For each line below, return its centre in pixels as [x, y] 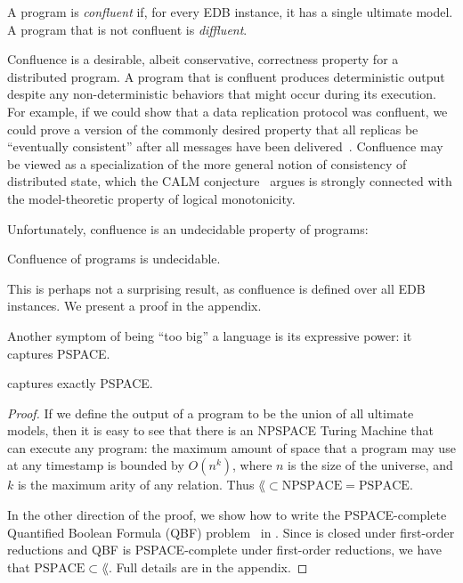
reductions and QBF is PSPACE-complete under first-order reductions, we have [225, 550]
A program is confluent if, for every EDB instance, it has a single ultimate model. [230, 12]
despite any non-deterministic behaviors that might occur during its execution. [222, 94]
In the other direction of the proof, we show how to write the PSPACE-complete [227, 515]
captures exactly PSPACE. [80, 383]
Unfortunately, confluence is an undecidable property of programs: [188, 228]
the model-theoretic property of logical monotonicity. [151, 198]
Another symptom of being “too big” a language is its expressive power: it [210, 335]
